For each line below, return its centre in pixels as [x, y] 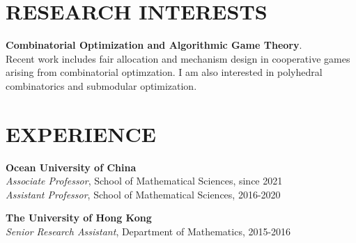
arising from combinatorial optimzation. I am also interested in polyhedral [164, 72]
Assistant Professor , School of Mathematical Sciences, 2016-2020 [143, 194]
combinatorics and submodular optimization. [101, 85]
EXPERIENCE [81, 133]
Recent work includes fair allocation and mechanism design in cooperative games [178, 58]
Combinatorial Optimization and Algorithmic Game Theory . [154, 45]
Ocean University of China [71, 167]
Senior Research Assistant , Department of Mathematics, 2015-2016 [148, 231]
